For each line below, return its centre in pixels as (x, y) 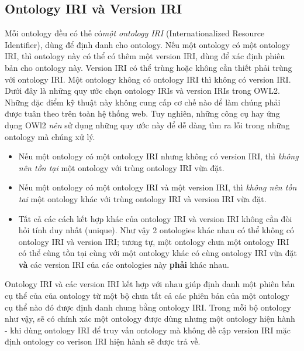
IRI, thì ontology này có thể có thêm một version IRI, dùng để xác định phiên (145, 56)
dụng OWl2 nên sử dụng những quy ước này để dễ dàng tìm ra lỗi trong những (147, 125)
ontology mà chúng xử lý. (50, 136)
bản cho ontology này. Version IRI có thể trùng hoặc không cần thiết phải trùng (148, 67)
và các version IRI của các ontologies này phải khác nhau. (124, 264)
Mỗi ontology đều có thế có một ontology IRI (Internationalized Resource (135, 33)
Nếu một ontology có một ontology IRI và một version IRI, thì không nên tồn (158, 187)
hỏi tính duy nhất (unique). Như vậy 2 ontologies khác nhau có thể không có (156, 230)
